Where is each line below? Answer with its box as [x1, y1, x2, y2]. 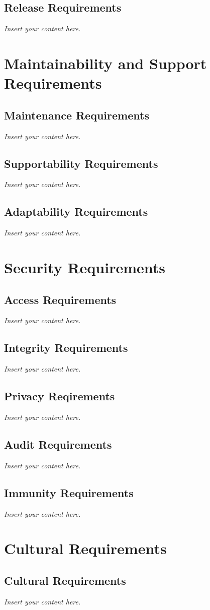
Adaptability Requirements [4, 204, 148, 219]
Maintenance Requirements [4, 107, 149, 123]
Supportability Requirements [4, 155, 158, 171]
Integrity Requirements [4, 340, 128, 355]
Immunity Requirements [4, 484, 134, 500]
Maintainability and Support [4, 52, 207, 73]
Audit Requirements [4, 436, 112, 452]
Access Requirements [4, 291, 117, 307]
